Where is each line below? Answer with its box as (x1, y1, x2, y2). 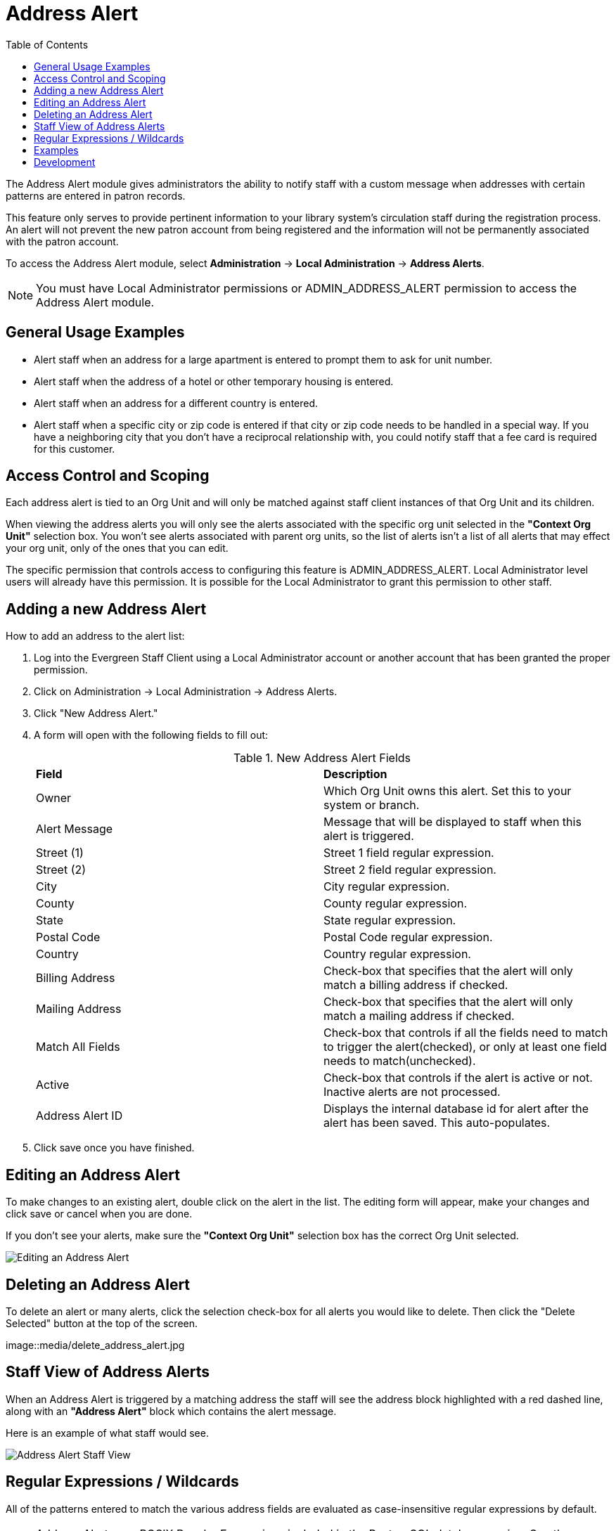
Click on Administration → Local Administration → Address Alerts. (34, 685, 338, 698)
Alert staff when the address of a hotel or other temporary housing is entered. (34, 375, 394, 387)
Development (34, 155, 96, 168)
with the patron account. (6, 235, 119, 247)
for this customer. (34, 442, 115, 455)
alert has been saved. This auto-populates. (323, 1116, 551, 1130)
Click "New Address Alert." (34, 707, 158, 720)
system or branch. (323, 798, 420, 813)
